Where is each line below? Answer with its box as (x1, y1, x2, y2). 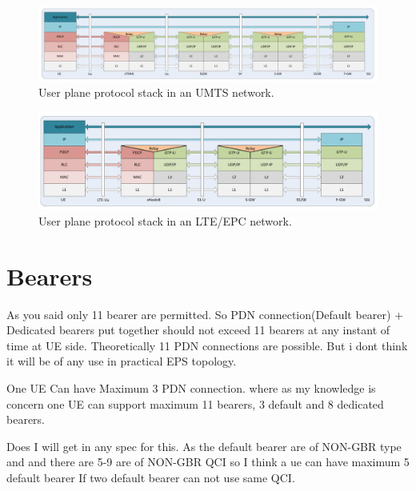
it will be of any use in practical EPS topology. (6, 353, 237, 369)
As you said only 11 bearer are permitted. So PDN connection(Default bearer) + (6, 305, 404, 322)
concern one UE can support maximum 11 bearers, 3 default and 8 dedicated (6, 395, 384, 412)
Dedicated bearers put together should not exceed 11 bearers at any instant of (6, 321, 390, 338)
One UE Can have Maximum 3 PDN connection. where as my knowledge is (6, 380, 376, 397)
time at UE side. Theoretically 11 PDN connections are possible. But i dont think (6, 337, 408, 353)
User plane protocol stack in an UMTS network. (38, 84, 274, 101)
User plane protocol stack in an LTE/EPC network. (38, 212, 292, 229)
